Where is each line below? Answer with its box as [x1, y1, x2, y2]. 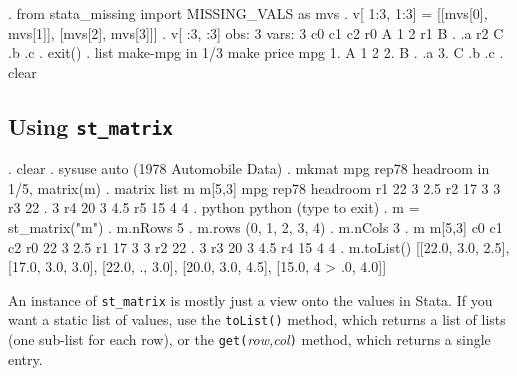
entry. [8, 348, 43, 369]
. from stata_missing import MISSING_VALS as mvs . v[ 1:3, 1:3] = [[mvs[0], [8, 3, 488, 23]
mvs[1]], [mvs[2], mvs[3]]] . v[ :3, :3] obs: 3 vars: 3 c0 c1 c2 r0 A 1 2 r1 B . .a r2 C [8, 22, 504, 43]
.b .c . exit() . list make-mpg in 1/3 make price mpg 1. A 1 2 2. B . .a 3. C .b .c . [8, 42, 504, 63]
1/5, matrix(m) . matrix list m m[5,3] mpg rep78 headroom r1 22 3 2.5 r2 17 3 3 [8, 177, 501, 198]
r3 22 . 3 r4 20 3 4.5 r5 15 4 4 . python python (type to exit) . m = [8, 197, 420, 218]
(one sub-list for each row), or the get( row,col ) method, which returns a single [8, 329, 491, 350]
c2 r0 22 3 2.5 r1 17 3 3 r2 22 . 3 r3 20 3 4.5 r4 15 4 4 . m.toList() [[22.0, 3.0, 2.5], [8, 236, 510, 257]
